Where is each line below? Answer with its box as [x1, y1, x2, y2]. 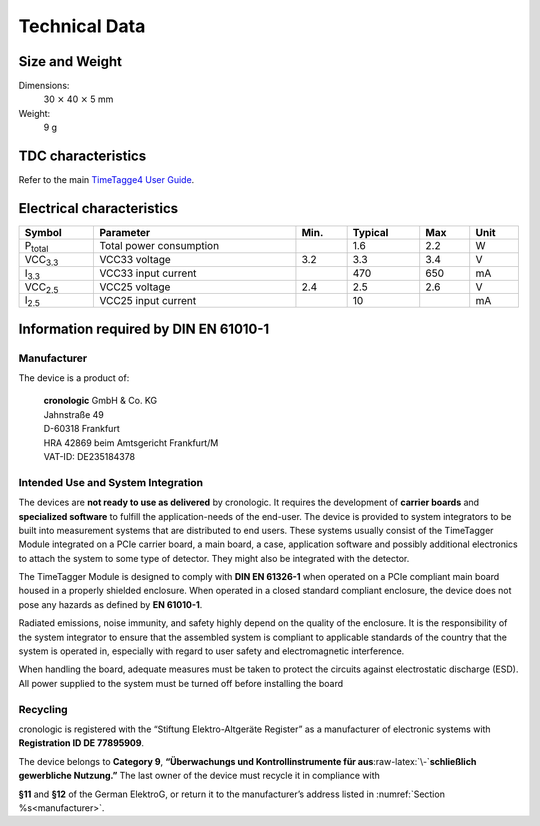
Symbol [24, 226, 62, 240]
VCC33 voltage [99, 253, 172, 267]
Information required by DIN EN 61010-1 [18, 320, 270, 337]
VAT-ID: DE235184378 [43, 450, 135, 462]
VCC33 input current [99, 266, 197, 280]
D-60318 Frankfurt [43, 423, 120, 435]
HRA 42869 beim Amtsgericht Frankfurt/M [43, 436, 219, 449]
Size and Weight [18, 53, 122, 70]
